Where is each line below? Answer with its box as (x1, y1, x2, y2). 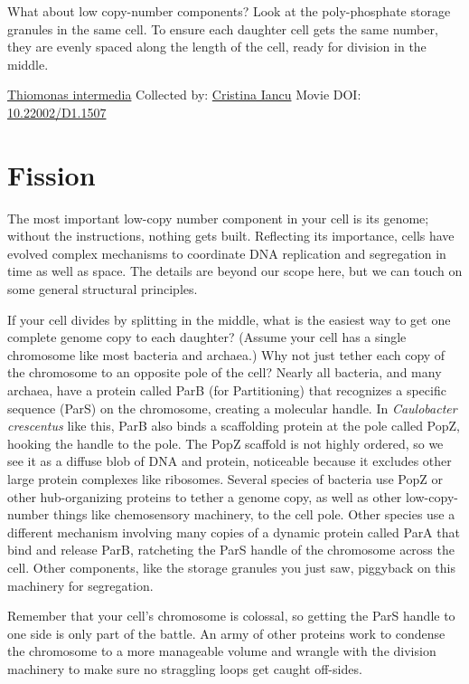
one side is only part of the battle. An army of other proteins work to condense (7, 623, 446, 642)
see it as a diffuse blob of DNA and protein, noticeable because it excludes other (7, 451, 452, 470)
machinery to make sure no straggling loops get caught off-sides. (7, 659, 362, 678)
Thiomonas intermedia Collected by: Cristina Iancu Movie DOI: (7, 85, 361, 104)
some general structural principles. (7, 280, 198, 299)
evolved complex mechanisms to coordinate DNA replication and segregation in (7, 243, 446, 262)
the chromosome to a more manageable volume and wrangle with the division (7, 641, 436, 660)
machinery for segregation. (7, 575, 154, 594)
